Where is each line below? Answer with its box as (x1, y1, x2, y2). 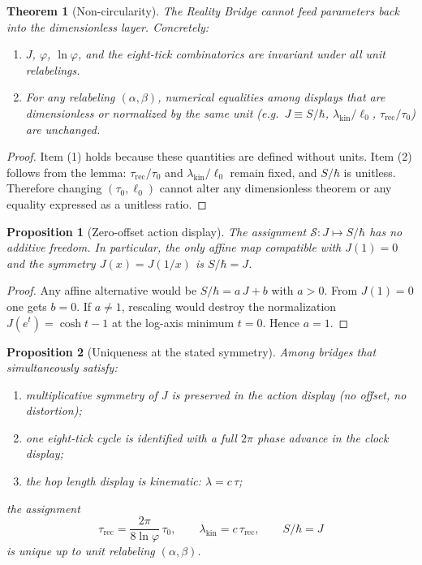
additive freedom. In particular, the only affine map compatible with (6, 239, 342, 256)
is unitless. (343, 163, 396, 180)
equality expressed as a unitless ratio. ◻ (6, 195, 207, 212)
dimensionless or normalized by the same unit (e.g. (25, 104, 279, 121)
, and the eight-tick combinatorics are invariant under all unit (77, 45, 385, 63)
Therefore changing (6, 179, 102, 196)
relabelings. (25, 61, 80, 78)
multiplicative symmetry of (25, 386, 157, 403)
